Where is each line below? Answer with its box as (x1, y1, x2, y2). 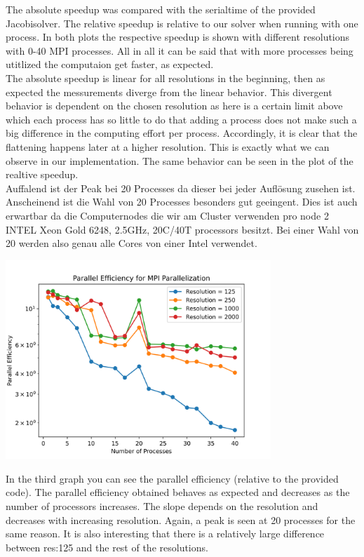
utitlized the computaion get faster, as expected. (6, 57, 214, 72)
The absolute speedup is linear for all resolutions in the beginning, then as (6, 70, 325, 85)
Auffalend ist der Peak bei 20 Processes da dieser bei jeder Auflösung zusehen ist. (6, 180, 356, 195)
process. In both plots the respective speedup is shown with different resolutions (6, 29, 350, 44)
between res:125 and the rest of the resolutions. (6, 539, 208, 554)
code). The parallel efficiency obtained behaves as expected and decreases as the (6, 485, 350, 499)
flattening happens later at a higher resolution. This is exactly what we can (6, 139, 330, 154)
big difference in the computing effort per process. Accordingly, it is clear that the (6, 126, 358, 140)
